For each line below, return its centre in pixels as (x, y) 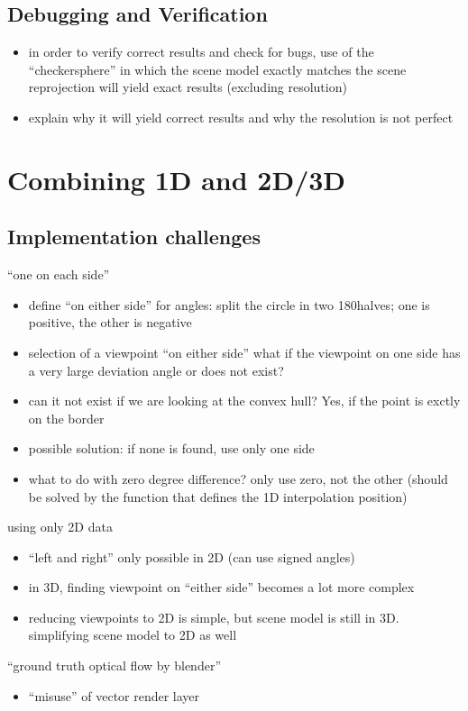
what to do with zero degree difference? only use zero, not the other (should (238, 478)
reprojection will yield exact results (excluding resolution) (188, 87)
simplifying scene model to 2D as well (133, 635)
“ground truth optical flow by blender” (114, 665)
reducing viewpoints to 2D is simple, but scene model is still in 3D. (214, 617)
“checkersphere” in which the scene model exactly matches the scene (217, 69)
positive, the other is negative (110, 322)
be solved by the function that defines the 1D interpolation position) (218, 496)
